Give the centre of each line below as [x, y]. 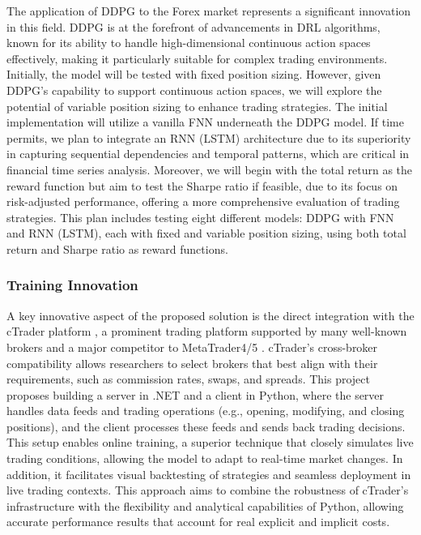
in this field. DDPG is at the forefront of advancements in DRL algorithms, [193, 26]
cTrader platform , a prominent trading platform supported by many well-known [207, 331]
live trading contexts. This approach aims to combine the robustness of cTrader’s [208, 490]
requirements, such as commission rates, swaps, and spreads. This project [188, 379]
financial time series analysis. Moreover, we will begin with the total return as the [210, 169]
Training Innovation [72, 285]
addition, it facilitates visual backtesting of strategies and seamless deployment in [209, 474]
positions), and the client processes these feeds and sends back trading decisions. [206, 426]
